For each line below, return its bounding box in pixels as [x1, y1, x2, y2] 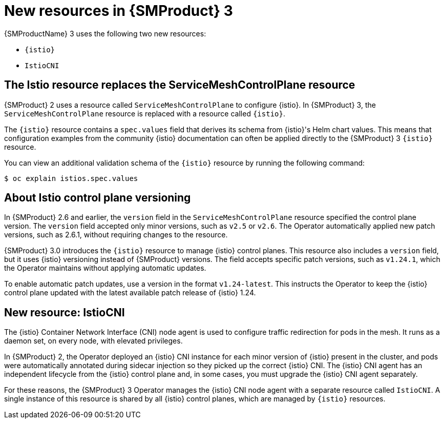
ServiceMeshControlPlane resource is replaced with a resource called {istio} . [4, 109, 285, 118]
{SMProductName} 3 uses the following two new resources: [4, 29, 206, 38]
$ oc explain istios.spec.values [4, 174, 138, 183]
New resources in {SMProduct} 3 [4, 2, 233, 19]
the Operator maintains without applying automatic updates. [4, 264, 206, 273]
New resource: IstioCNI [4, 306, 125, 319]
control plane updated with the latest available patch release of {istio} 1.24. [4, 288, 256, 297]
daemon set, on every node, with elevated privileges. [4, 336, 183, 346]
